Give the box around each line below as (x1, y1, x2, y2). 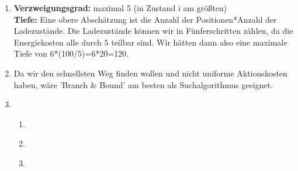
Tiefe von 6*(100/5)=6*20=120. (13, 47, 129, 60)
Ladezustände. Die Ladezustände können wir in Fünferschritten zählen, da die (13, 25, 293, 37)
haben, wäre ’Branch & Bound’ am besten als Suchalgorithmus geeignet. (13, 78, 273, 90)
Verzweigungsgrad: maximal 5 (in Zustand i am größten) (13, 2, 227, 13)
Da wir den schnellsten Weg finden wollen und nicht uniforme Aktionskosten (13, 67, 287, 79)
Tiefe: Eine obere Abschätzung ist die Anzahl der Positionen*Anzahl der (13, 13, 277, 25)
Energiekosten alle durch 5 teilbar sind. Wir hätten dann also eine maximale (13, 36, 287, 48)
